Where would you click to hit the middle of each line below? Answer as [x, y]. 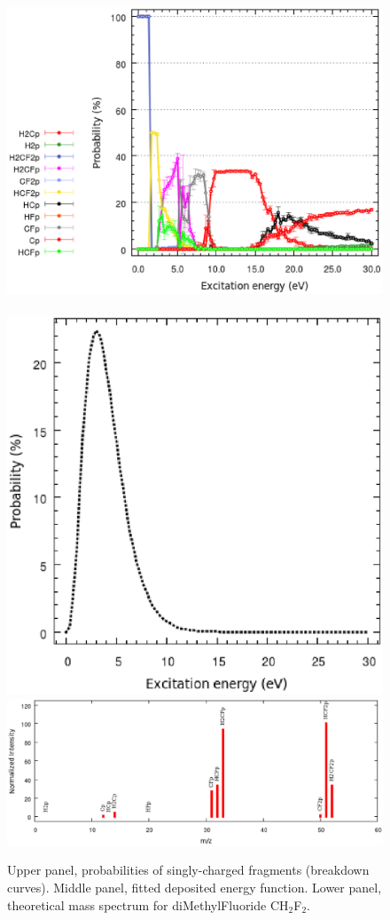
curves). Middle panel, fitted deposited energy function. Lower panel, [195, 888]
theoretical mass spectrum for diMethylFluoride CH [148, 904]
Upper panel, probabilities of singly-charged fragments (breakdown [188, 870]
